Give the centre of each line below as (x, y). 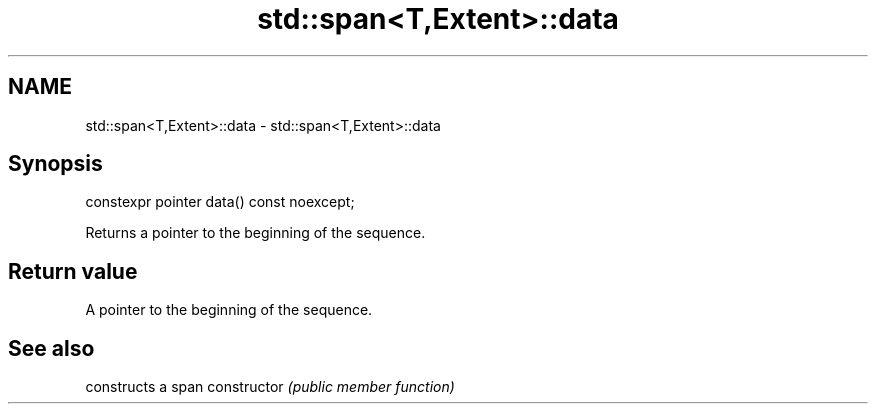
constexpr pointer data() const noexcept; (220, 202)
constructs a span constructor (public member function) (270, 387)
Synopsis (55, 164)
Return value (73, 271)
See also (51, 348)
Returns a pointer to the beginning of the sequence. (255, 233)
